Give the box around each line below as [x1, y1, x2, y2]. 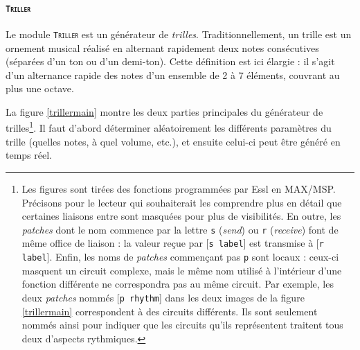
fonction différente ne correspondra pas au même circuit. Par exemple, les [21, 277, 334, 291]
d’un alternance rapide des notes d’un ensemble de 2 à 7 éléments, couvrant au [6, 67, 340, 82]
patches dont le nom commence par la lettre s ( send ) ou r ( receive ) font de [21, 222, 339, 236]
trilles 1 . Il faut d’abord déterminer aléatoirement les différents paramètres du [6, 119, 332, 135]
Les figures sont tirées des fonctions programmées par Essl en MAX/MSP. [21, 181, 336, 195]
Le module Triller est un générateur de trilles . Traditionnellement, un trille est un [6, 26, 352, 41]
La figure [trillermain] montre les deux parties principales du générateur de [6, 104, 323, 119]
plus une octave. [6, 81, 74, 96]
